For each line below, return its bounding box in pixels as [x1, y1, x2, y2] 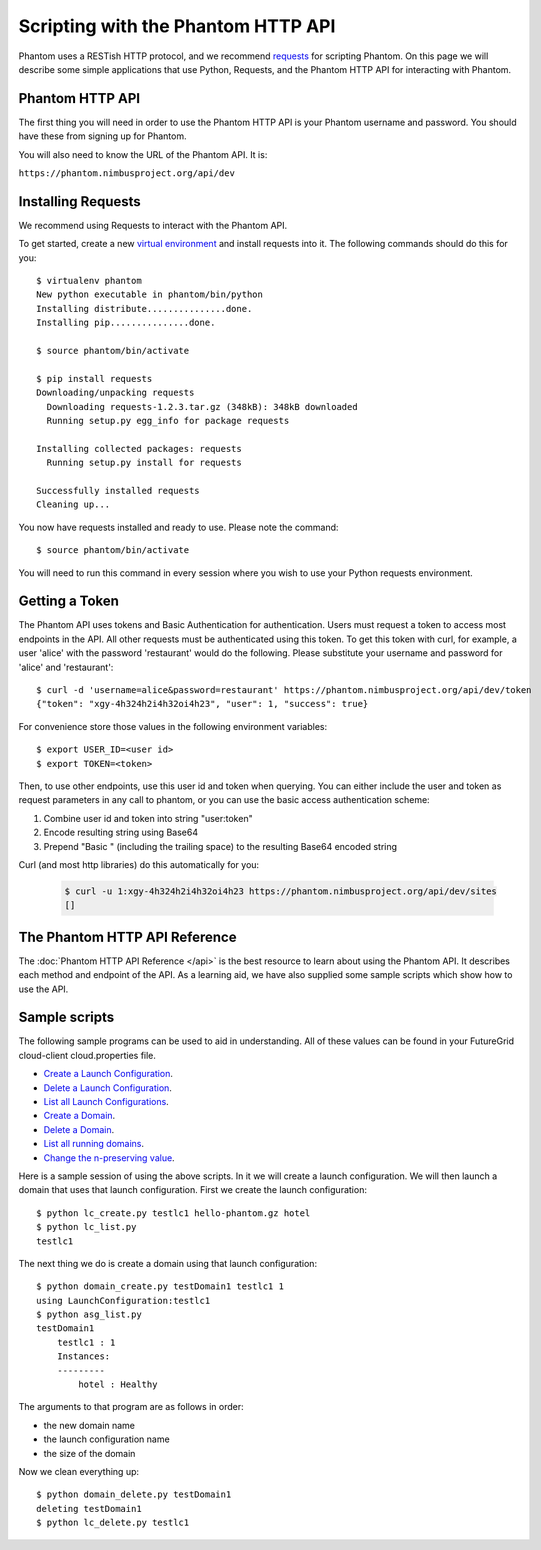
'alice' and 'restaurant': [18, 661, 114, 673]
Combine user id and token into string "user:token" [43, 812, 254, 824]
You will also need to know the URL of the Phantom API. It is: [18, 148, 268, 160]
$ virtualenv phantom [36, 275, 142, 287]
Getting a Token [18, 593, 120, 610]
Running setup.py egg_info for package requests [46, 415, 290, 426]
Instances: [56, 1351, 111, 1362]
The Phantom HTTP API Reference [18, 928, 237, 945]
